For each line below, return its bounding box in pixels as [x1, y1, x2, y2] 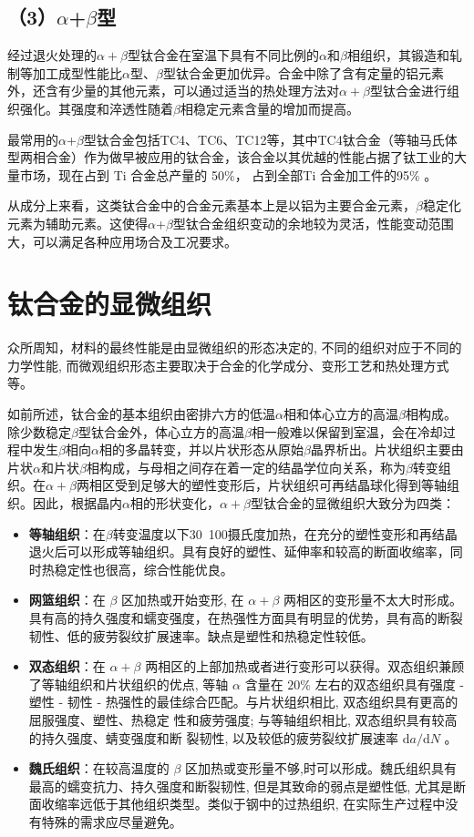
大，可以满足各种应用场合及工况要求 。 [7, 231, 237, 250]
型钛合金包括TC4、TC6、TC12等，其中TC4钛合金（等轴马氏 [83, 129, 445, 148]
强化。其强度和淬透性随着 [19, 98, 173, 117]
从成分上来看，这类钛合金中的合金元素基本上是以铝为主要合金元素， [7, 196, 416, 215]
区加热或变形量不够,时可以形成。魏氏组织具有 [185, 759, 457, 778]
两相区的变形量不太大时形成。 [283, 590, 462, 609]
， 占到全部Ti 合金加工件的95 [234, 165, 409, 184]
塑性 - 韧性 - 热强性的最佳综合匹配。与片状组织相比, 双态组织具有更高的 [28, 692, 459, 711]
